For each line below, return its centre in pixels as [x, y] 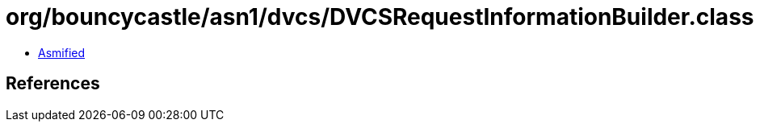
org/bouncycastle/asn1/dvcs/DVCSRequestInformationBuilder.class [380, 17]
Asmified [62, 52]
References [53, 84]
